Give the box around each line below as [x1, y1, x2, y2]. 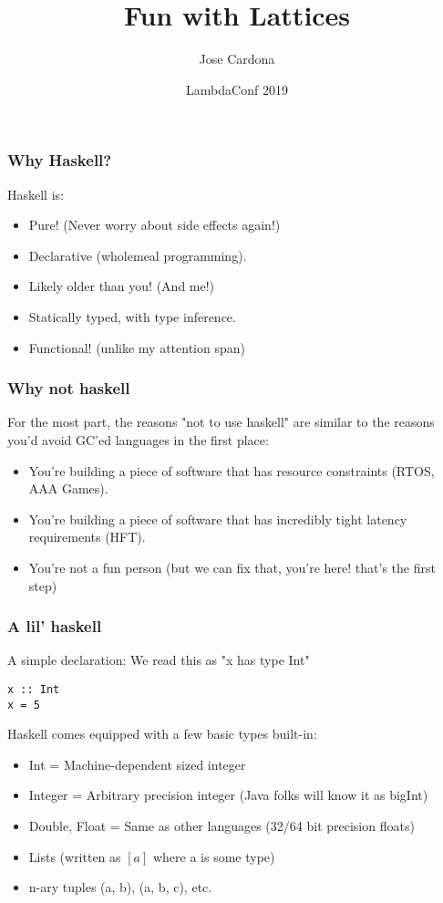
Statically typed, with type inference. [28, 306, 236, 326]
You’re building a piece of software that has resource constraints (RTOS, [28, 461, 435, 480]
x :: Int [7, 682, 60, 696]
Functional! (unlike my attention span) [28, 337, 245, 357]
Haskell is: [7, 184, 64, 203]
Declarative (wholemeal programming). [28, 245, 247, 265]
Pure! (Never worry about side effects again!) [28, 215, 281, 234]
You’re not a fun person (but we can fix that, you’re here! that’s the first [28, 557, 436, 576]
